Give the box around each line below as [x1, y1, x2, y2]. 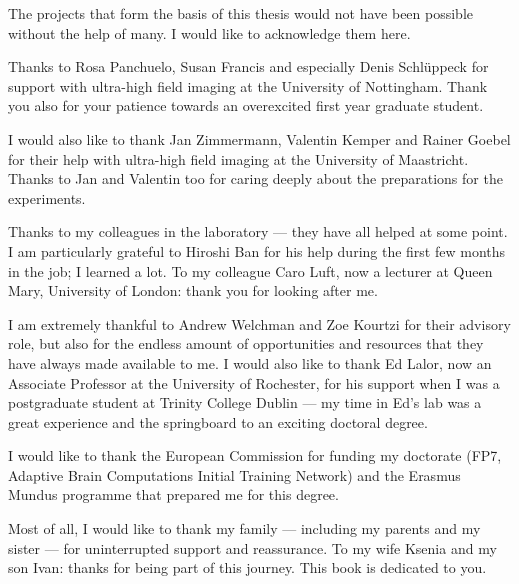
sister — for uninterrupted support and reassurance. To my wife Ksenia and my [8, 537, 497, 558]
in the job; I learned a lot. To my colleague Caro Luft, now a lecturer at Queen [8, 260, 493, 281]
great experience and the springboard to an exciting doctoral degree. [8, 411, 428, 432]
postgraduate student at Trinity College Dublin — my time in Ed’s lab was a [8, 392, 482, 413]
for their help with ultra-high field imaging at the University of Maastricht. [8, 148, 469, 169]
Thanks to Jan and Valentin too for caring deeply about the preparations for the [8, 168, 503, 189]
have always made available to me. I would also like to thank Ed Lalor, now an [8, 352, 492, 373]
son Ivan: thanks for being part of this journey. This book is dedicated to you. [8, 557, 487, 578]
